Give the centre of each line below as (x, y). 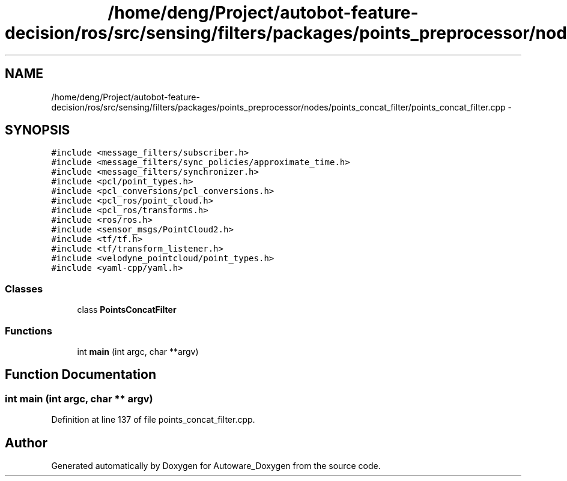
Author (26, 443)
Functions (29, 331)
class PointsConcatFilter (127, 310)
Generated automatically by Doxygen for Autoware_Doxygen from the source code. (216, 466)
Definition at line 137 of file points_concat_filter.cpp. (153, 420)
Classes (24, 289)
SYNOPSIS (38, 130)
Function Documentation (80, 375)
